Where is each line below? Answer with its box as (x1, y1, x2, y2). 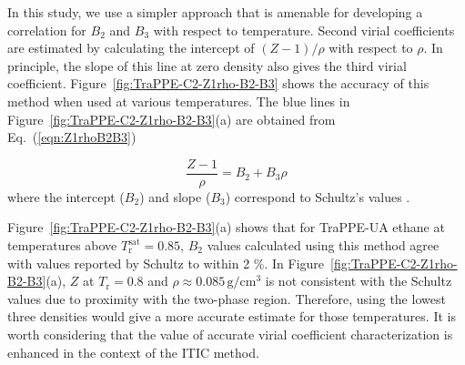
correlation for (7, 20, 86, 39)
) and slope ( (139, 187, 211, 206)
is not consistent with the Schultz (265, 271, 452, 290)
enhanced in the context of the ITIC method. (7, 342, 259, 361)
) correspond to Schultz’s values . (225, 187, 410, 206)
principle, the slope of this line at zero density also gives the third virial (7, 56, 407, 75)
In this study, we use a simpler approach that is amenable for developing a (7, 3, 423, 21)
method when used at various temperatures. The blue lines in (7, 91, 350, 110)
